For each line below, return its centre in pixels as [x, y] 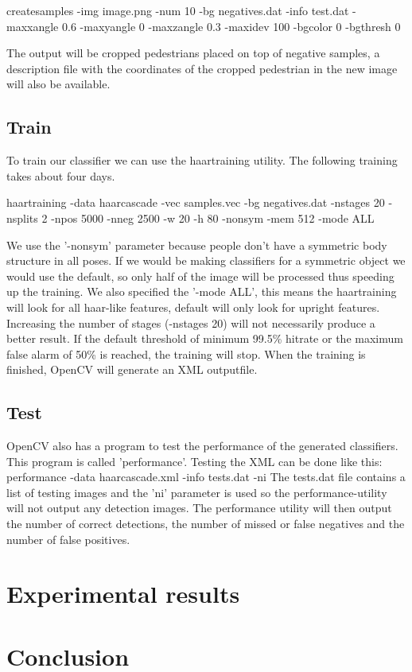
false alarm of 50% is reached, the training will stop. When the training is [186, 353]
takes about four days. [61, 175]
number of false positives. [68, 539]
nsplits [22, 218]
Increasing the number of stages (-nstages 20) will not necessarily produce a [191, 322]
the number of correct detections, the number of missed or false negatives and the [206, 524]
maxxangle [33, 26]
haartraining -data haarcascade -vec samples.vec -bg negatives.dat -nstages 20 [196, 202]
